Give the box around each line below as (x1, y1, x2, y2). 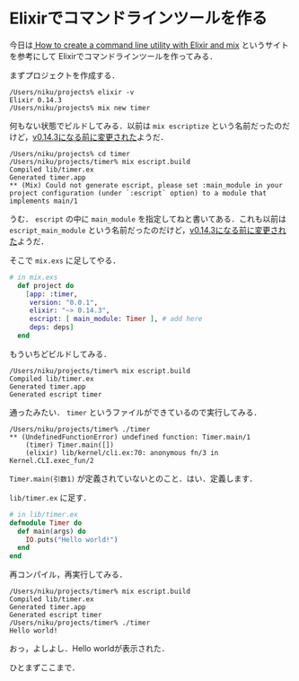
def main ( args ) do (17, 527, 87, 536)
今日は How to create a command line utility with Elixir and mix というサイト (9, 39, 289, 50)
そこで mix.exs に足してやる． (9, 255, 121, 266)
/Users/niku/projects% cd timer (9, 149, 130, 158)
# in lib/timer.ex (9, 510, 78, 519)
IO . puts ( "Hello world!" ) (25, 535, 119, 544)
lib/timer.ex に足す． (9, 492, 92, 502)
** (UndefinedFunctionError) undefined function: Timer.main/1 (9, 432, 251, 441)
